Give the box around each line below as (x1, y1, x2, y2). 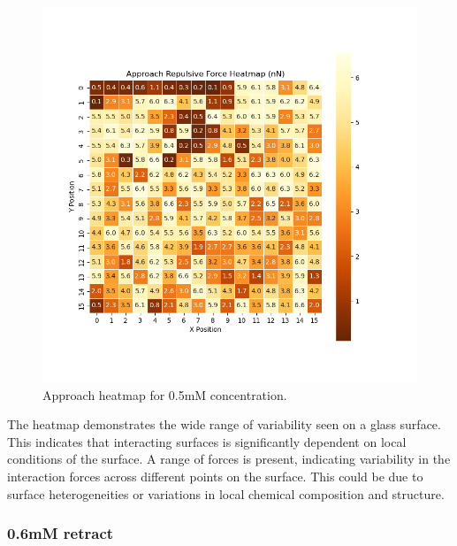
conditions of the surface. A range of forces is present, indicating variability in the (7, 450, 451, 468)
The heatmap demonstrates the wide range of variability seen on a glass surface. (7, 415, 441, 434)
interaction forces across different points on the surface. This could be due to (7, 466, 423, 485)
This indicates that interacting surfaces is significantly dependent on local (7, 432, 407, 450)
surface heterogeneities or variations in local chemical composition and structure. (7, 484, 445, 503)
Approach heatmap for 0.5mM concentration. (42, 385, 287, 404)
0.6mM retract (7, 522, 114, 544)
